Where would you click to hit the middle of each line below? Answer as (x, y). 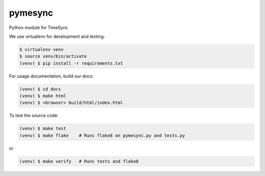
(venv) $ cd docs (40, 89)
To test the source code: (34, 116)
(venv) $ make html (43, 96)
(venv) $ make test (43, 129)
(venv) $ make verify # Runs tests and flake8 (79, 161)
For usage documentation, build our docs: (51, 76)
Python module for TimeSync (39, 28)
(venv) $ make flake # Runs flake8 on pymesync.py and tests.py (102, 135)
